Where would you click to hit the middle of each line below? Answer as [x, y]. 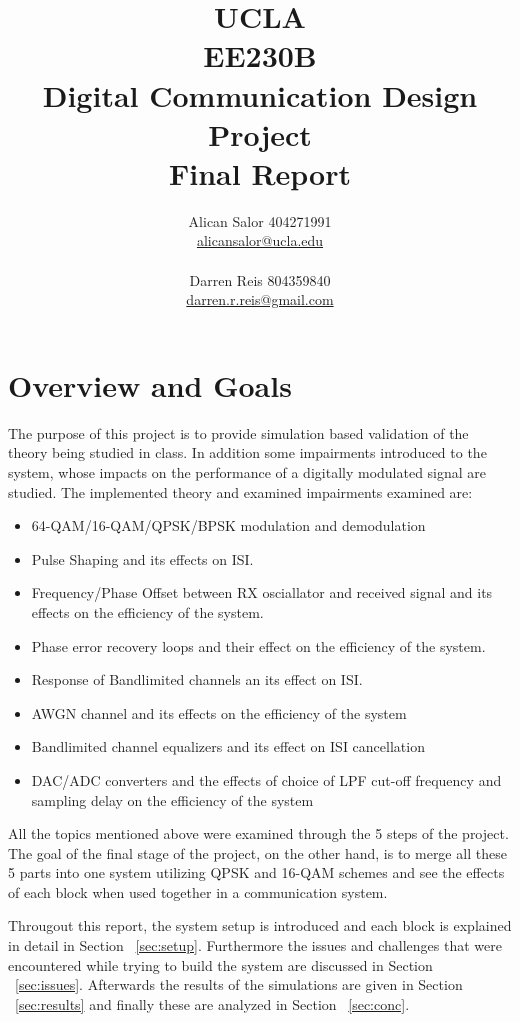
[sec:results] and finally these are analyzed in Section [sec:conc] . [212, 1003]
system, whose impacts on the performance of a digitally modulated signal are [247, 471]
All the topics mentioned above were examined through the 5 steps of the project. [258, 833]
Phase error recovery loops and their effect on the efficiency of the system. [258, 645]
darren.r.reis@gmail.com [260, 299]
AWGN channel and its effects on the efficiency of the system [219, 712]
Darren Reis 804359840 [260, 279]
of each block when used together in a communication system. [198, 891]
